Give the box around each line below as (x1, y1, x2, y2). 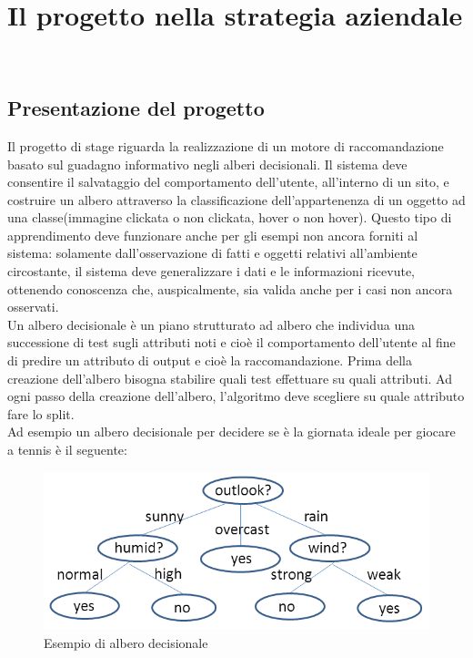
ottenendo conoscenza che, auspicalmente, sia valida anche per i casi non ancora (7, 279, 453, 298)
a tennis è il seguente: (7, 440, 127, 459)
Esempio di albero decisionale (44, 632, 208, 652)
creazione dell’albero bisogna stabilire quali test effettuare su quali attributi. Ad (7, 368, 452, 387)
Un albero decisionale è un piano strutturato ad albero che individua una (7, 314, 415, 334)
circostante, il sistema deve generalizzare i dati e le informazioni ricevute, (7, 262, 415, 281)
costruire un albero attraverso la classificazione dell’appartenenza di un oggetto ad (7, 190, 466, 209)
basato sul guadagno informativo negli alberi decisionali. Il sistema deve (7, 154, 408, 173)
